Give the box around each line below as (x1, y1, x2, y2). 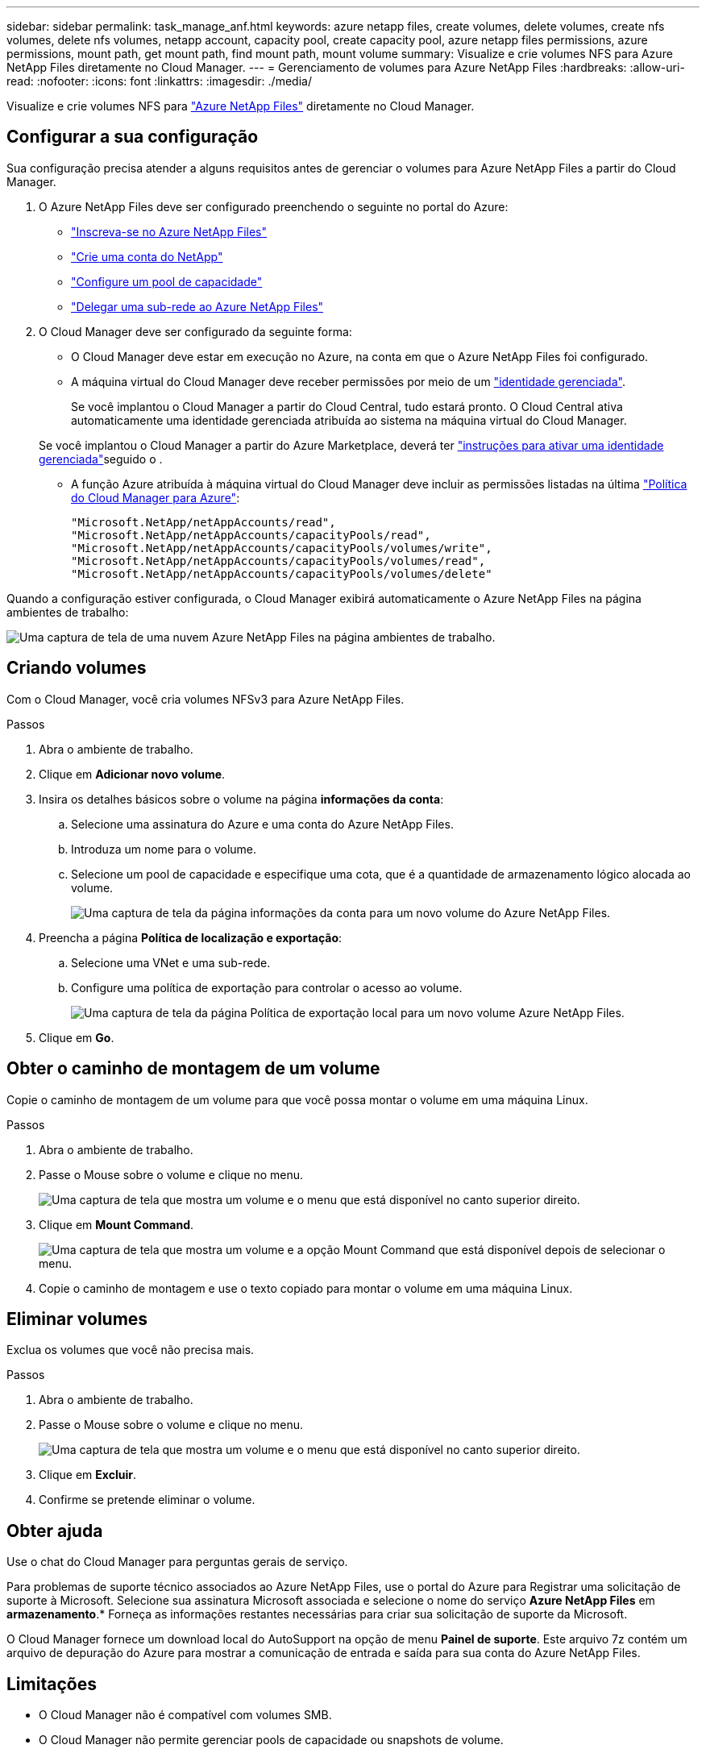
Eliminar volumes (6, 1308, 148, 1329)
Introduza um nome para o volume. (71, 841, 257, 856)
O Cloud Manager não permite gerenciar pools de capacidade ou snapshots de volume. (39, 1733, 504, 1747)
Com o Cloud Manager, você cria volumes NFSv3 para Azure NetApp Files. (6, 692, 405, 706)
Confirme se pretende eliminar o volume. (39, 1493, 255, 1507)
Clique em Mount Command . (39, 1217, 194, 1232)
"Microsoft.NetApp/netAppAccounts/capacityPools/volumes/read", (71, 554, 486, 567)
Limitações (6, 1673, 97, 1694)
